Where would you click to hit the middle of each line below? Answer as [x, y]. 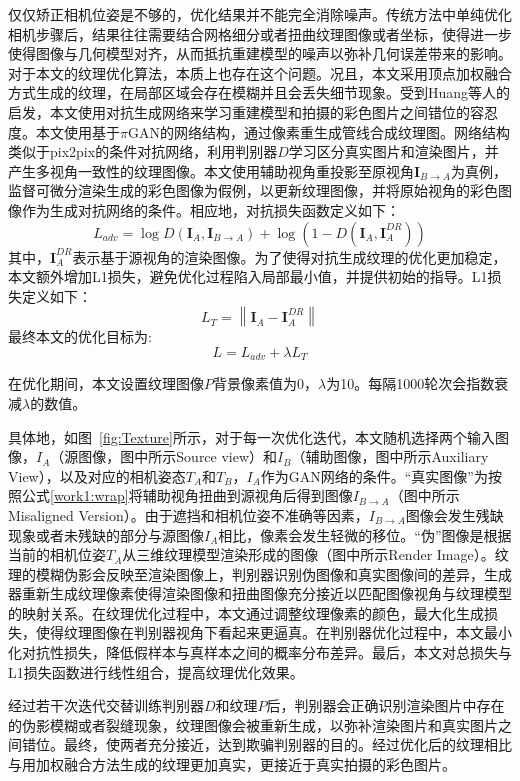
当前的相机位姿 [57, 554]
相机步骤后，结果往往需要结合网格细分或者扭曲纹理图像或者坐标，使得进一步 [260, 33]
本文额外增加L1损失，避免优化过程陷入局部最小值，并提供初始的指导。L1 [248, 276]
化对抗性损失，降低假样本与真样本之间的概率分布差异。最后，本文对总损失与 [260, 652]
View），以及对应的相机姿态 [97, 475]
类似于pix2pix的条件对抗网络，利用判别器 [143, 151]
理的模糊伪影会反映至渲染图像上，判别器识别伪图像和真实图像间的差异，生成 [260, 573]
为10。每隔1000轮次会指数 [410, 383]
